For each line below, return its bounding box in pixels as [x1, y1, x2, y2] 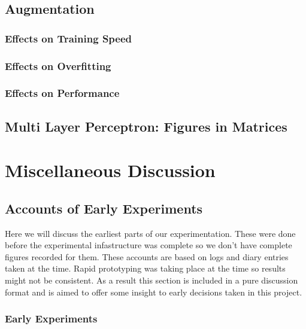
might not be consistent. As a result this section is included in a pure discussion [5, 274, 298, 287]
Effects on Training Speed [5, 31, 132, 45]
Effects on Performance [5, 86, 120, 100]
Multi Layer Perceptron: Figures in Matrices [5, 117, 287, 135]
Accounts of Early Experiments [5, 199, 203, 217]
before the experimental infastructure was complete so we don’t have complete [5, 239, 292, 251]
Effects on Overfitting [5, 58, 111, 73]
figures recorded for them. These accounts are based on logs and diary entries [5, 250, 289, 263]
